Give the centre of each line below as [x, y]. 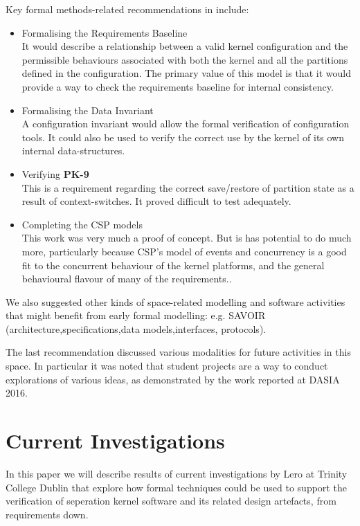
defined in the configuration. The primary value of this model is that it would [186, 73]
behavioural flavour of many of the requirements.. [127, 279]
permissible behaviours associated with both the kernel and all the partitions [185, 59]
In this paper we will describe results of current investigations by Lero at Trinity [177, 473]
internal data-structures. [73, 151]
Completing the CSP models [82, 224]
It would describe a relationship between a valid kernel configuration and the [185, 46]
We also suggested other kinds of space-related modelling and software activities [175, 301]
